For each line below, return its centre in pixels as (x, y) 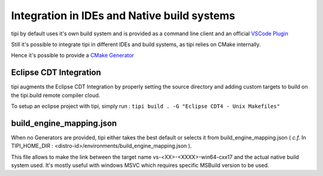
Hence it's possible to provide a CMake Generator (73, 55)
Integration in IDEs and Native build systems (123, 16)
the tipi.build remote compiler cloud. (56, 95)
